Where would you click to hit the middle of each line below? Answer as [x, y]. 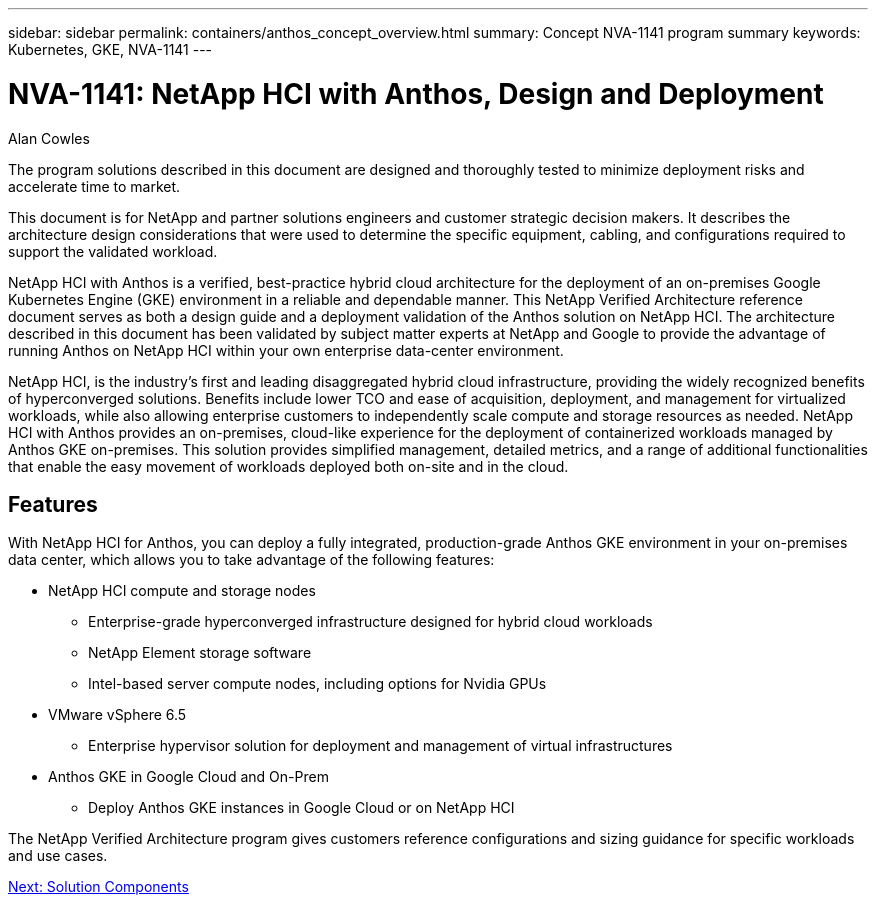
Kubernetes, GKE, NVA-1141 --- [110, 49]
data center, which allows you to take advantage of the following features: [251, 560]
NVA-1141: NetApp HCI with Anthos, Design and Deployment [416, 93]
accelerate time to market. [94, 186]
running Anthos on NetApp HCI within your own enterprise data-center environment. [286, 350]
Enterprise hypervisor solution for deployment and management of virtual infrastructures [380, 746]
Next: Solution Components [98, 887]
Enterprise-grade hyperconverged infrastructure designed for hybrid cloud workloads [370, 622]
